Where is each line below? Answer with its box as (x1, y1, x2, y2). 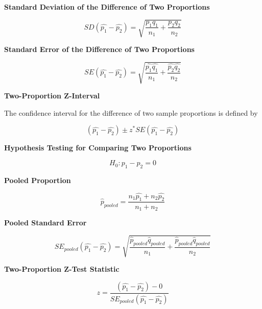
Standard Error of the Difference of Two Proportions (4, 44, 195, 55)
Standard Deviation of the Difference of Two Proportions (4, 2, 210, 12)
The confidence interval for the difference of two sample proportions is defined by (4, 107, 258, 118)
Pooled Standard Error (4, 217, 87, 227)
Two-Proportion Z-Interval (4, 90, 100, 101)
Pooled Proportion (4, 174, 71, 185)
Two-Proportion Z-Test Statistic (4, 264, 120, 274)
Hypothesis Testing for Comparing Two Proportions (4, 142, 192, 153)
